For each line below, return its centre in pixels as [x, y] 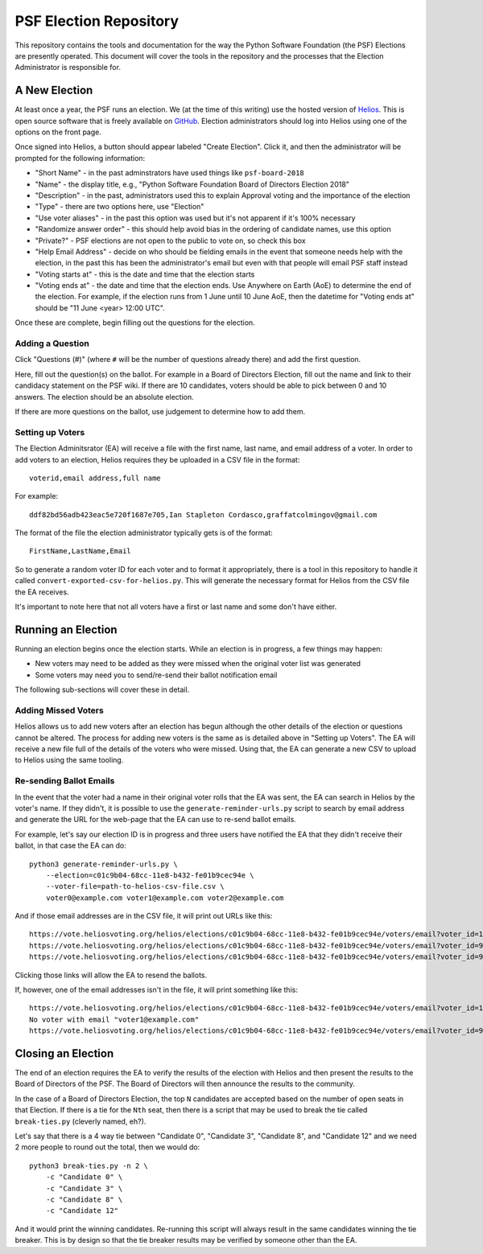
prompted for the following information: [80, 158]
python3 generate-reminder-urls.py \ [104, 864]
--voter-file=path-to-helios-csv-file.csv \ [135, 886]
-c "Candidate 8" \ [84, 1200]
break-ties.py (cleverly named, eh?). [80, 1121]
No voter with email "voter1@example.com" [114, 1019]
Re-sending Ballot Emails [65, 781]
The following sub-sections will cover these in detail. [102, 690]
